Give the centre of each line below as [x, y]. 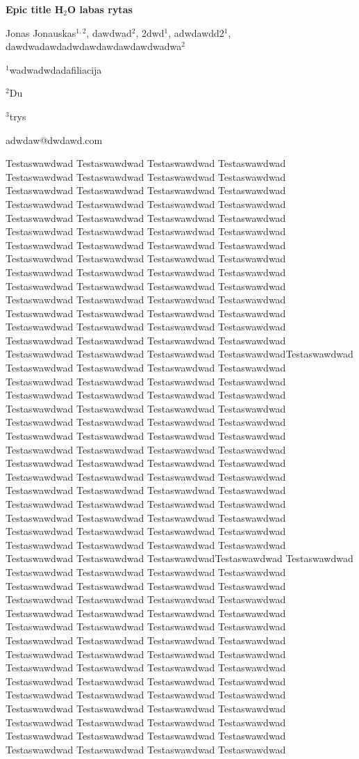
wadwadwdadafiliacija [56, 69]
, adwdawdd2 [196, 32]
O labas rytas [100, 9]
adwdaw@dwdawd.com [54, 139]
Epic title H [35, 9]
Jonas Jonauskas [41, 32]
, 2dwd [150, 32]
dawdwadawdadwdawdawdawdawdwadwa [94, 46]
